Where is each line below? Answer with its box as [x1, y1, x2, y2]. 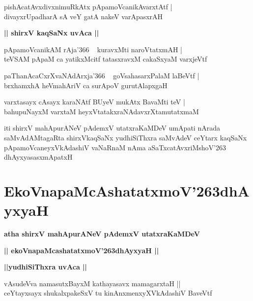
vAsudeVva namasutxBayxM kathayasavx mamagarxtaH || [4, 278, 181, 288]
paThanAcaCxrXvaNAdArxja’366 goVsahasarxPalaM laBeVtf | [4, 70, 199, 80]
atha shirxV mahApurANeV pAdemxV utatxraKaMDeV [4, 229, 200, 239]
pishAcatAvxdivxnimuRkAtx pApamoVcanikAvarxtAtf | [4, 1, 172, 11]
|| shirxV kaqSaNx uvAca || [4, 28, 99, 38]
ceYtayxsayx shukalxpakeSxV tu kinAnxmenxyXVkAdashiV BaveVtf [4, 288, 212, 298]
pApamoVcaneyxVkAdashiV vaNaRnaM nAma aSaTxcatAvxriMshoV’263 [4, 142, 226, 152]
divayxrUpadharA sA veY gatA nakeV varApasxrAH [4, 11, 163, 21]
